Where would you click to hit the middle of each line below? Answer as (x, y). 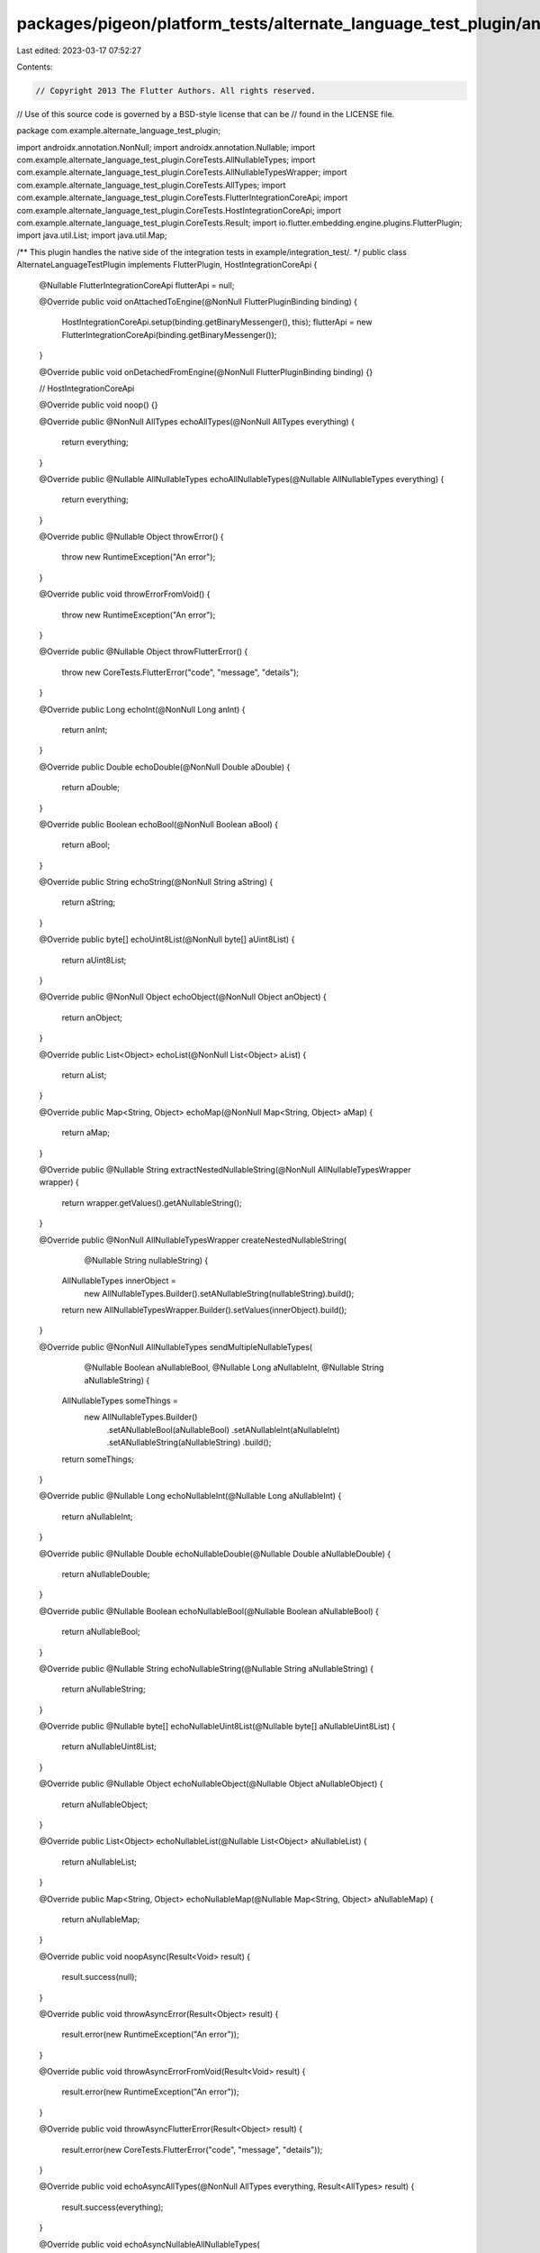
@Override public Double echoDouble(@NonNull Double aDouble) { (165, 767)
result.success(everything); (112, 2207)
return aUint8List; (94, 960)
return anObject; (92, 1017)
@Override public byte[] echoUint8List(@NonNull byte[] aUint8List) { (167, 940)
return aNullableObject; (105, 1804)
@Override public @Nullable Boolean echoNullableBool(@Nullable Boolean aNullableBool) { (209, 1611)
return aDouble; (91, 788)
